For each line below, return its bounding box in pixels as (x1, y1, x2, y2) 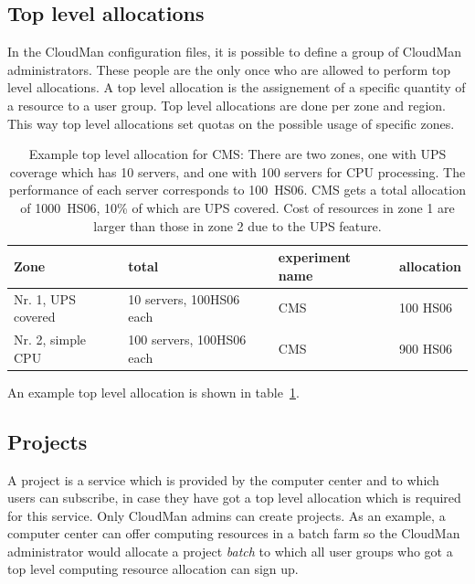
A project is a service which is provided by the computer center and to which (7, 470, 439, 489)
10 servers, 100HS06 (128, 289, 240, 308)
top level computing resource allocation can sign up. (7, 559, 299, 579)
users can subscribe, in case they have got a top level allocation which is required (7, 488, 461, 507)
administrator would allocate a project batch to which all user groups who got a (7, 541, 453, 560)
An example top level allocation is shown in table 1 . (7, 382, 300, 401)
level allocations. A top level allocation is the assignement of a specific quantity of (7, 78, 466, 97)
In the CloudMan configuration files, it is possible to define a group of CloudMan (7, 42, 462, 61)
